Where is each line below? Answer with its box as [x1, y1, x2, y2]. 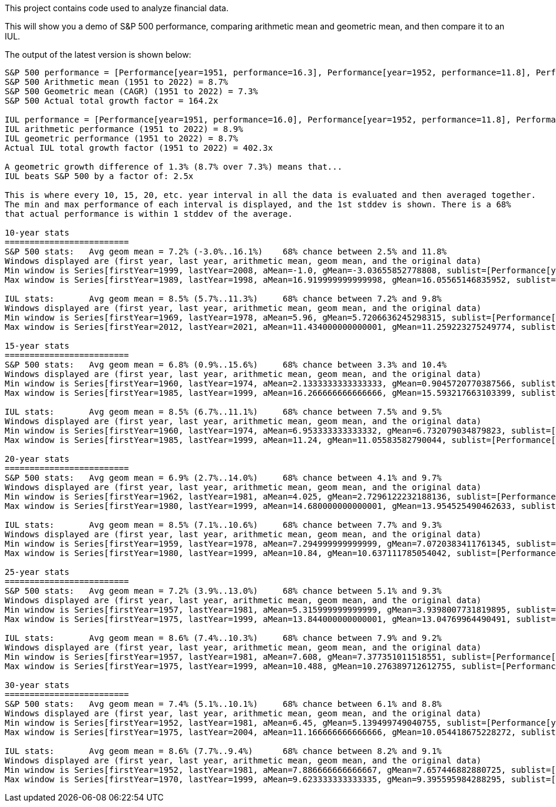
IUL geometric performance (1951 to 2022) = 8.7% [5, 134, 239, 143]
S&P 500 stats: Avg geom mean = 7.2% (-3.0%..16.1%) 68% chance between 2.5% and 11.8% [5, 247, 447, 256]
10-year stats [5, 228, 69, 237]
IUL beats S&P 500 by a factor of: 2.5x [5, 171, 194, 181]
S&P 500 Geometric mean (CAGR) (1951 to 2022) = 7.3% [5, 87, 258, 96]
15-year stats [5, 341, 69, 350]
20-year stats [5, 454, 69, 464]
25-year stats [5, 567, 69, 577]
